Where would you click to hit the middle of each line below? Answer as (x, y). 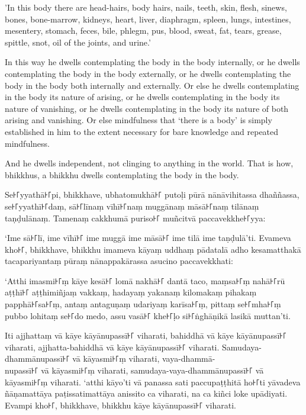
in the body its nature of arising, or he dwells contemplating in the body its (142, 97)
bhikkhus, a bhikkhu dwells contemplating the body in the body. (122, 174)
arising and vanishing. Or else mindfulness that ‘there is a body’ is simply (138, 120)
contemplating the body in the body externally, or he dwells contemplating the (148, 73)
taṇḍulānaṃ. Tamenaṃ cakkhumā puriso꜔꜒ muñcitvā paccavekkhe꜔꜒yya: (135, 218)
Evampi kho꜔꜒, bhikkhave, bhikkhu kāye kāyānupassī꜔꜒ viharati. (120, 405)
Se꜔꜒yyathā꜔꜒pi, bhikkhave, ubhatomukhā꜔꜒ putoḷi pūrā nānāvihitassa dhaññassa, (152, 194)
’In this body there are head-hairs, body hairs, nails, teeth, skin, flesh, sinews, (146, 7)
